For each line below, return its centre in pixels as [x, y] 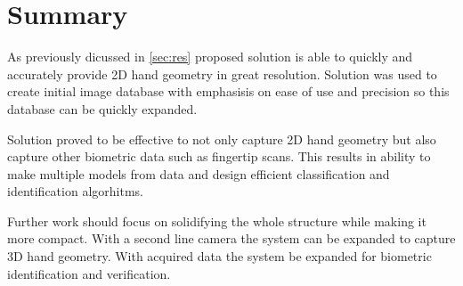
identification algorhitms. [75, 191]
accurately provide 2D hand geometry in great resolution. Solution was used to [222, 74]
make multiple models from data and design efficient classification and [199, 173]
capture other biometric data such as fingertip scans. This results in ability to [219, 156]
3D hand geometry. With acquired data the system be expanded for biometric [219, 256]
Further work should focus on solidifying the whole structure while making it [217, 221]
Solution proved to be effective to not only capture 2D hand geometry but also [222, 139]
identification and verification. [89, 273]
